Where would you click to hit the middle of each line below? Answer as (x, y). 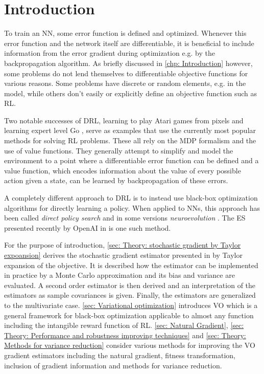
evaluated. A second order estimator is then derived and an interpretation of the (130, 285)
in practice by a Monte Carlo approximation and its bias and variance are (119, 275)
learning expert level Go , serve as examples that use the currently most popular (130, 130)
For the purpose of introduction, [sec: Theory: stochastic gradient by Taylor (123, 245)
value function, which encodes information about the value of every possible (123, 170)
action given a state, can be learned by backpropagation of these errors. (116, 180)
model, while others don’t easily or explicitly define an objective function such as (131, 93)
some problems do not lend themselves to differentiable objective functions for (126, 73)
